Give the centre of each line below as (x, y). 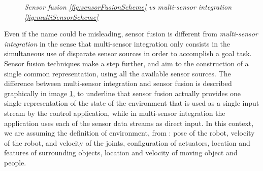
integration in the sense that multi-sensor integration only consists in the (117, 43)
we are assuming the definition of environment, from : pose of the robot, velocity (129, 133)
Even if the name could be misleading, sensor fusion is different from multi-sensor (131, 34)
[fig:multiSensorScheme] (61, 16)
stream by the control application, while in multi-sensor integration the (115, 113)
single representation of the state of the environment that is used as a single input (132, 103)
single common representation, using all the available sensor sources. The (118, 73)
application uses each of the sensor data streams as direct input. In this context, (129, 123)
